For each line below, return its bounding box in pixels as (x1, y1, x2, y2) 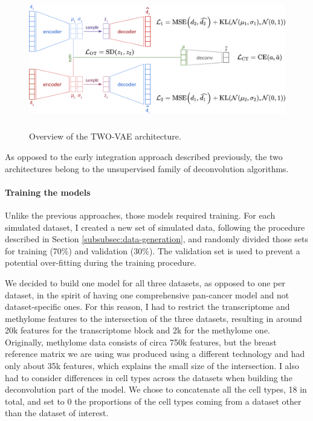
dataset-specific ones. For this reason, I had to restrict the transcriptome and (5, 300, 290, 313)
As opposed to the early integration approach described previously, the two (5, 150, 283, 162)
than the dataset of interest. (5, 407, 109, 419)
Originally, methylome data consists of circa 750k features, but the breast (5, 335, 277, 348)
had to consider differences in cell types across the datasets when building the (5, 371, 292, 384)
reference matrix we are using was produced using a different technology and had (5, 347, 305, 360)
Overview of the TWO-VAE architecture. (29, 130, 181, 143)
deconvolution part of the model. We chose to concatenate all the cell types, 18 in (5, 383, 307, 396)
